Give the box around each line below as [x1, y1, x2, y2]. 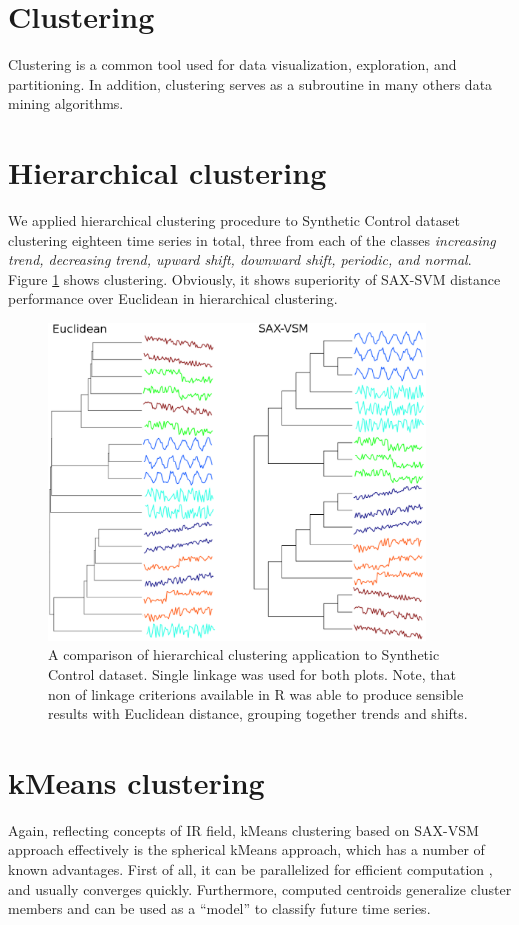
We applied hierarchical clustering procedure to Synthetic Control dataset [8, 210, 460, 231]
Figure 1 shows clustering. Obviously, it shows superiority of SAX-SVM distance [8, 268, 501, 289]
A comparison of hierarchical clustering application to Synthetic [48, 644, 440, 665]
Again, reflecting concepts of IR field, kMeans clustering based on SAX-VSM [8, 819, 479, 840]
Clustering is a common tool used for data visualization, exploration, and [8, 54, 457, 75]
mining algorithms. [8, 93, 124, 114]
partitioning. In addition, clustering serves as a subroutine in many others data [8, 73, 493, 94]
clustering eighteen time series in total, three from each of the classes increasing [8, 229, 496, 250]
